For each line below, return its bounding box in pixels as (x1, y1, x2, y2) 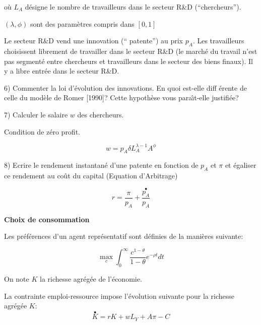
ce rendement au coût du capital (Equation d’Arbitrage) (4, 170, 178, 181)
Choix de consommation (4, 214, 90, 224)
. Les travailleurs (192, 35, 244, 46)
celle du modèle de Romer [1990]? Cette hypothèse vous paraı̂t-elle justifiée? (4, 92, 239, 103)
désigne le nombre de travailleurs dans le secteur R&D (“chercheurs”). (25, 2, 241, 12)
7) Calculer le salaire (4, 109, 68, 119)
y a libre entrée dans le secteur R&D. (4, 66, 119, 76)
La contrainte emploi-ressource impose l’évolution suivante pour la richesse (4, 290, 234, 301)
